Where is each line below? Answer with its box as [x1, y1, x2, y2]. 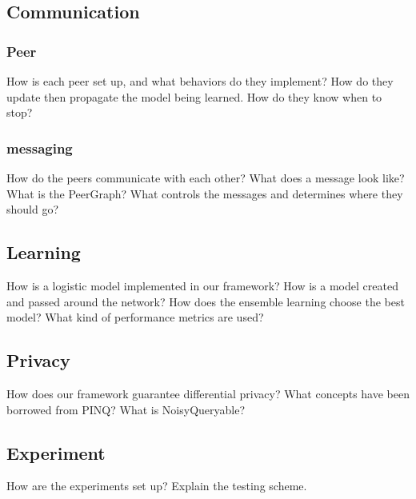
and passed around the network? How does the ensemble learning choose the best [6, 293, 405, 309]
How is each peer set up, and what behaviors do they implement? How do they [6, 73, 394, 89]
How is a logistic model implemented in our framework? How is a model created [6, 277, 398, 293]
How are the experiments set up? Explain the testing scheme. [6, 477, 307, 494]
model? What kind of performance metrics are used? [6, 309, 264, 325]
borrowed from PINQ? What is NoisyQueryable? [6, 401, 246, 417]
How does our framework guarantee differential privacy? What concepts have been [6, 385, 410, 401]
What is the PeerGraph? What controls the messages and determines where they [6, 185, 403, 202]
